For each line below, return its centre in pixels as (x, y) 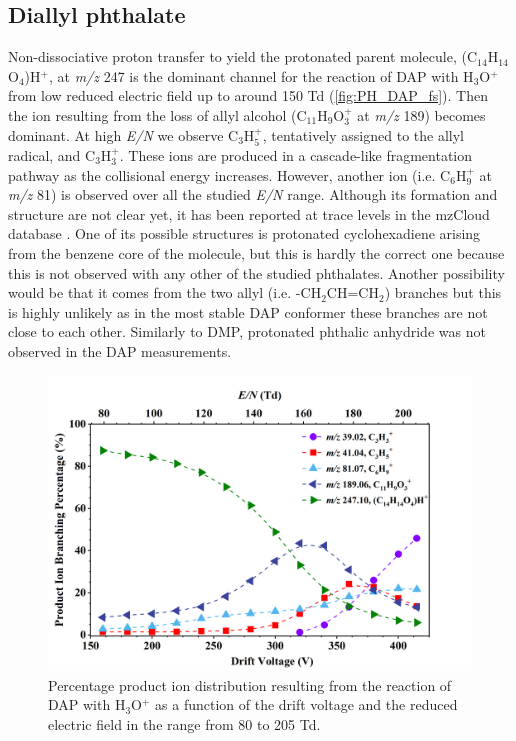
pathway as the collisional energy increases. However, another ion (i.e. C (229, 174)
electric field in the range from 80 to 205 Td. (184, 723)
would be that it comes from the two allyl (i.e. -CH (165, 292)
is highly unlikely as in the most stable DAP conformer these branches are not (248, 311)
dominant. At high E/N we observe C (123, 134)
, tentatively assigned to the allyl (363, 134)
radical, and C (52, 155)
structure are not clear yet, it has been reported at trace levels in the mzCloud (249, 213)
